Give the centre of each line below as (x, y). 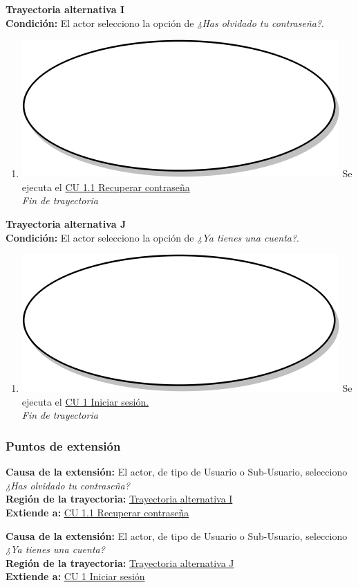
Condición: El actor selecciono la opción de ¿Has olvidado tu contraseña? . (165, 22)
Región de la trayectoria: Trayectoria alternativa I (119, 499)
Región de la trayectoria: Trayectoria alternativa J (120, 562)
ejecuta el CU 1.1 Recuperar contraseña (106, 187)
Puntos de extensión (63, 445)
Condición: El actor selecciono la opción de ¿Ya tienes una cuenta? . (153, 237)
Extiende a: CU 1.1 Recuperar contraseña (97, 512)
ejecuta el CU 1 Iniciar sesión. (85, 401)
